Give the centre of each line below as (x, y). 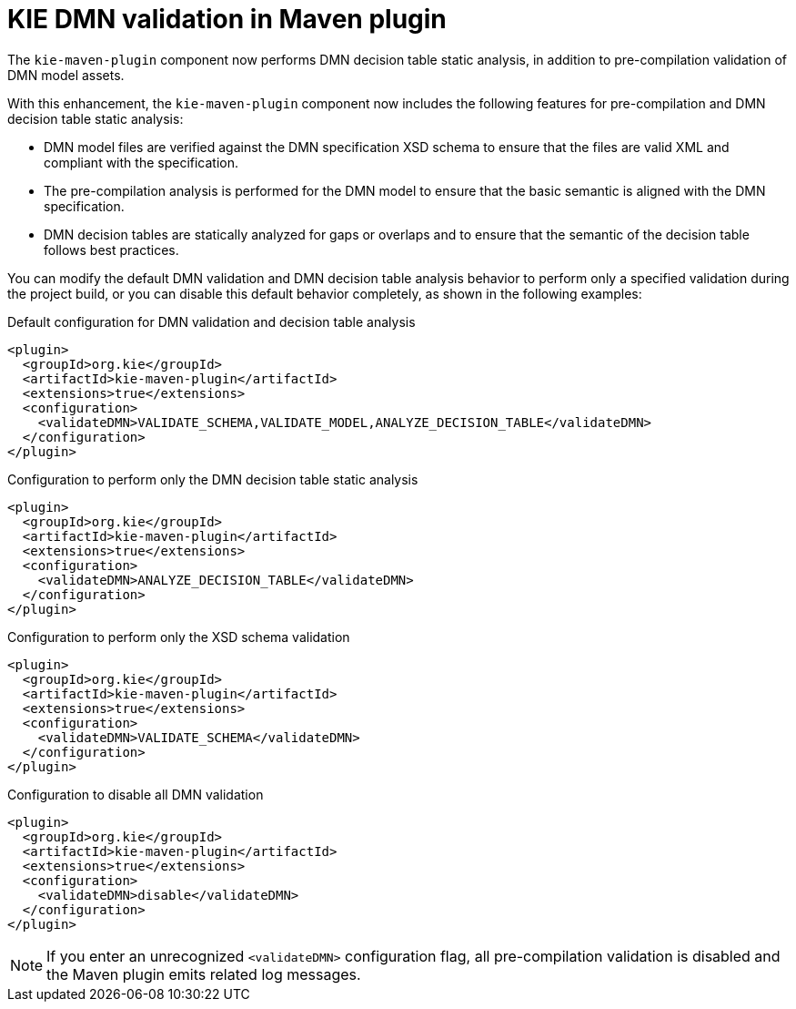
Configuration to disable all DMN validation (136, 794)
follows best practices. (111, 250)
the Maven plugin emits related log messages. (204, 974)
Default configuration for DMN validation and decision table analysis (212, 321)
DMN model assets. (66, 75)
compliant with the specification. (141, 162)
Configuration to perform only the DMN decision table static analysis (213, 479)
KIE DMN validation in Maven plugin (227, 19)
